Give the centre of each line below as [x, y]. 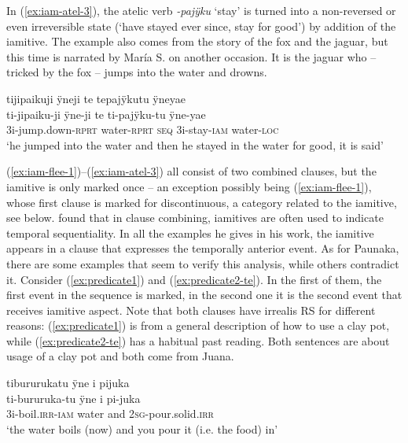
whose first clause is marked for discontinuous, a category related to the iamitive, [202, 202]
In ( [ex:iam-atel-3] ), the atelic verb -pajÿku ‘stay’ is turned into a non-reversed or [201, 10]
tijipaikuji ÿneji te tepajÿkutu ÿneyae [96, 98]
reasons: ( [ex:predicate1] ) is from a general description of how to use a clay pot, [198, 325]
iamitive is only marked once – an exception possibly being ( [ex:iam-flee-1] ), [189, 186]
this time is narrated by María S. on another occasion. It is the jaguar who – [191, 56]
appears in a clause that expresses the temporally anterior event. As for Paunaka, [203, 248]
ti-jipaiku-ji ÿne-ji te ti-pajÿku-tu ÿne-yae [106, 114]
